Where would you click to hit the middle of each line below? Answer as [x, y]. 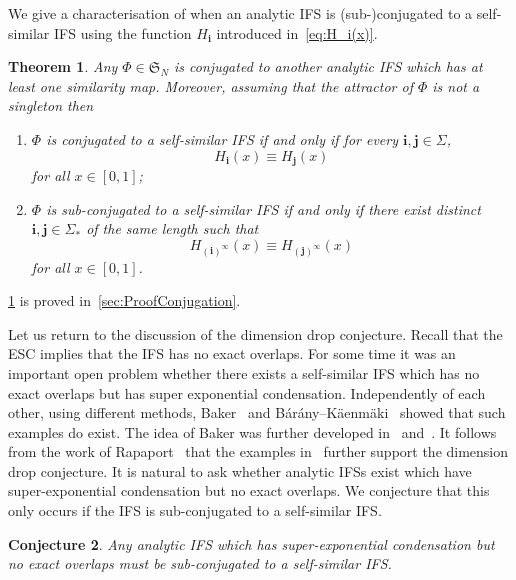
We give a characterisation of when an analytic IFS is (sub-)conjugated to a [240, 13]
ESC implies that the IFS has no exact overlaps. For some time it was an [232, 353]
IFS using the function [123, 32]
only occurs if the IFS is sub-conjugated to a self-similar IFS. [195, 510]
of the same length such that [172, 228]
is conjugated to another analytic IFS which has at [328, 66]
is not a [456, 85]
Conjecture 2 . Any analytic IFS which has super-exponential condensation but [251, 543]
